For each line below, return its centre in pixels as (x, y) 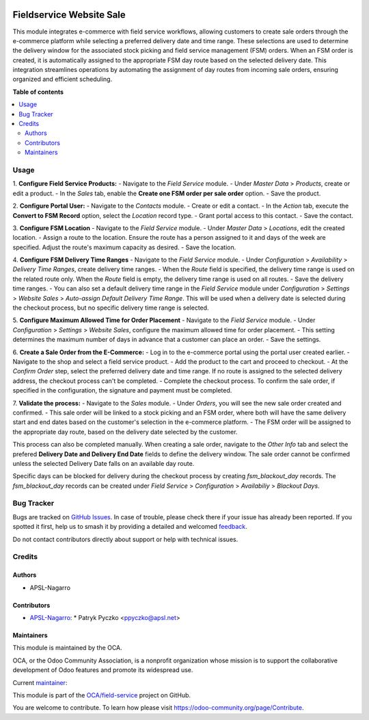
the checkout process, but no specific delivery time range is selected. (111, 308)
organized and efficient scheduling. (63, 79)
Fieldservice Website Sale (69, 15)
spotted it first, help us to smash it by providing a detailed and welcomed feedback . (130, 527)
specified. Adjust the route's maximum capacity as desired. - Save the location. (124, 247)
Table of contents (38, 92)
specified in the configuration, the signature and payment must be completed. (122, 390)
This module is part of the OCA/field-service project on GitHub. (102, 695)
